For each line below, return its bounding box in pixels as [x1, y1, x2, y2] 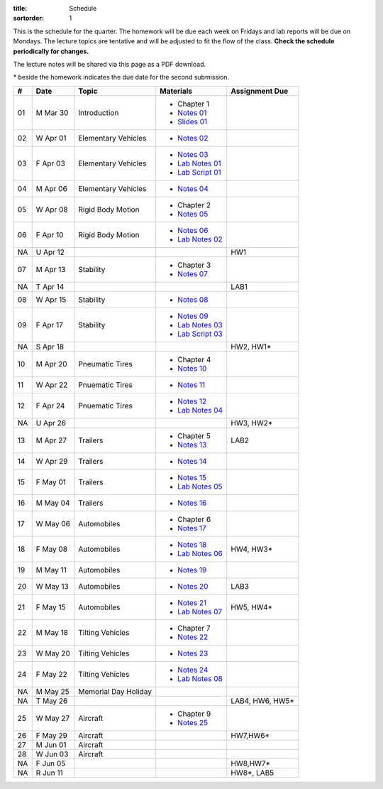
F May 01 [35, 477, 67, 486]
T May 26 [35, 696, 68, 706]
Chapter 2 [177, 200, 211, 210]
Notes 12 [177, 396, 207, 406]
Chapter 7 [177, 623, 211, 633]
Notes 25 [177, 717, 209, 727]
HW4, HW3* [231, 544, 273, 554]
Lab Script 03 [177, 329, 223, 339]
